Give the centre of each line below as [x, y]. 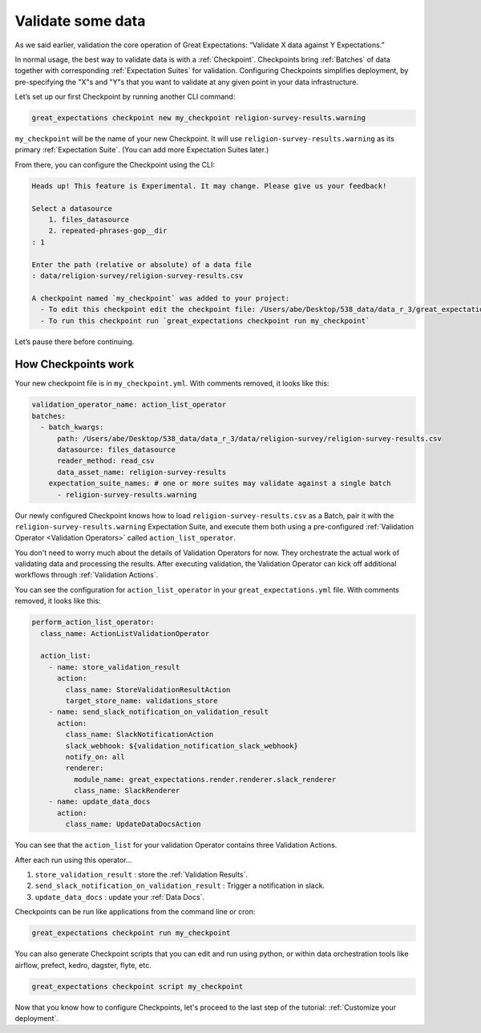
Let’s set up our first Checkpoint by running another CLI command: [125, 97]
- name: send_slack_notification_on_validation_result [158, 712]
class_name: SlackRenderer [127, 791]
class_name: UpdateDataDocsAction [133, 824]
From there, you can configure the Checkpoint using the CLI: [115, 164]
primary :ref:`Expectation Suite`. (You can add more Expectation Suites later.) [142, 150]
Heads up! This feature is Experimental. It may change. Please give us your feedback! [209, 186]
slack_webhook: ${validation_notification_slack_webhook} [182, 745]
